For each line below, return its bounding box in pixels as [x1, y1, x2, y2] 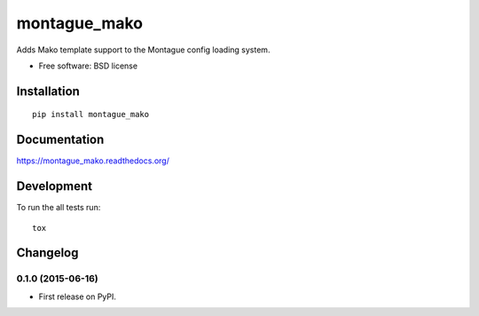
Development [16, 178, 93, 194]
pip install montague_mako [32, 109, 150, 120]
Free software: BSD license [38, 60, 137, 71]
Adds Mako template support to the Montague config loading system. [16, 44, 271, 55]
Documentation [16, 132, 105, 147]
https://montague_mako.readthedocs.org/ [16, 155, 170, 166]
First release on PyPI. [38, 291, 117, 302]
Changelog [16, 245, 79, 261]
